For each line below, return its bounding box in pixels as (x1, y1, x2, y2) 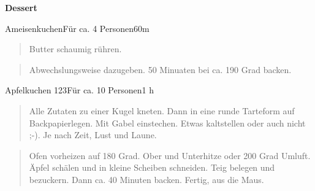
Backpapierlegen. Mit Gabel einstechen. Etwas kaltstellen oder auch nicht (29, 116, 306, 129)
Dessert (5, 1, 37, 14)
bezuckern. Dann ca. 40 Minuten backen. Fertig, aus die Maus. (29, 173, 264, 185)
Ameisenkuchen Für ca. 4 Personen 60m (5, 21, 150, 34)
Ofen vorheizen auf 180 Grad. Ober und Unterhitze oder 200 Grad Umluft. (29, 149, 311, 162)
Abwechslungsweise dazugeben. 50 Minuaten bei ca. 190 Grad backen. (29, 63, 292, 76)
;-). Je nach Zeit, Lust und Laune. (29, 128, 157, 141)
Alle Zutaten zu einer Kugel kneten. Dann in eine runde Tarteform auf (29, 104, 295, 117)
